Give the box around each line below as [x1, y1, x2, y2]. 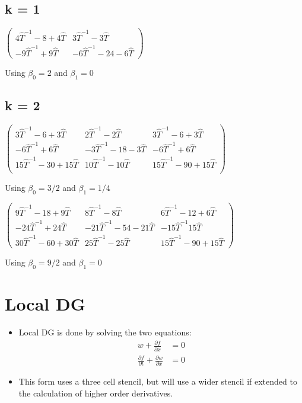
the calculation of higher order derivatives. [18, 387, 173, 399]
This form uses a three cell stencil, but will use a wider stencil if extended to [18, 375, 297, 388]
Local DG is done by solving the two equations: [18, 326, 192, 338]
